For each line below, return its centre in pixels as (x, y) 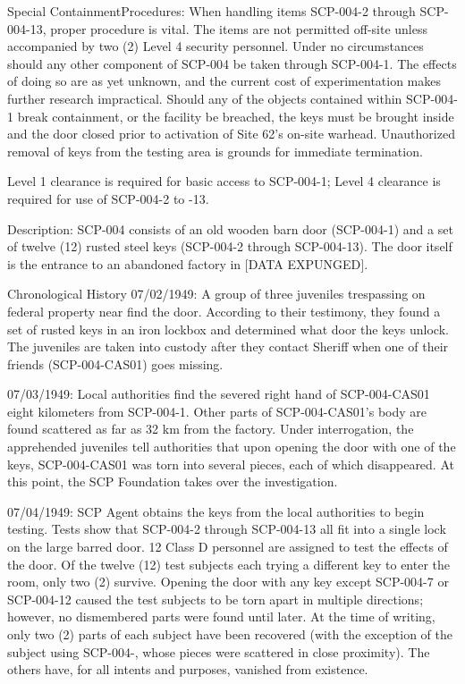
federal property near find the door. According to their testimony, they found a (224, 311)
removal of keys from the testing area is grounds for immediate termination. (215, 151)
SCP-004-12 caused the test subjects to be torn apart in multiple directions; (216, 599)
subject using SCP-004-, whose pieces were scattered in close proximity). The (219, 651)
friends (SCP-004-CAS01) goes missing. (115, 363)
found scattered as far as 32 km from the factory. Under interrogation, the (211, 429)
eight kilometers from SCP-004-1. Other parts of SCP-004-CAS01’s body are (217, 411)
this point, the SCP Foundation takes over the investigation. (173, 481)
